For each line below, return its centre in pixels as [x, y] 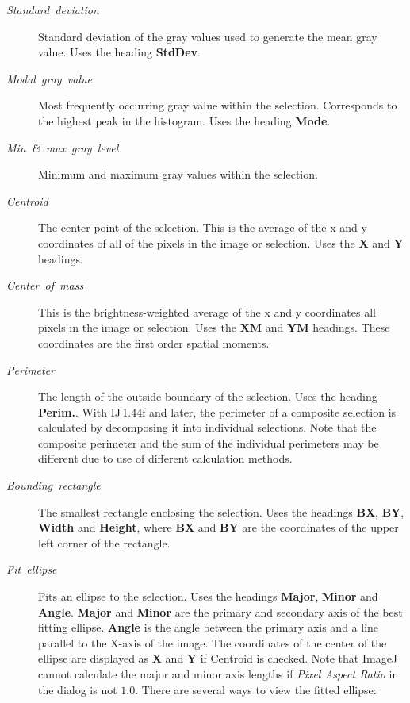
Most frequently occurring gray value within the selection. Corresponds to [218, 105]
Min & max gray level [63, 147]
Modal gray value [49, 78]
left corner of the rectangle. [104, 542]
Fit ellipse [32, 569]
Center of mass [45, 285]
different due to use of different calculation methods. [165, 458]
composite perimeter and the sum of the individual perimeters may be [209, 442]
